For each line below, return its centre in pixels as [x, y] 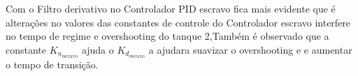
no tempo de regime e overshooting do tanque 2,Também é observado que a [167, 36]
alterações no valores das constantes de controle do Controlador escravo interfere [178, 22]
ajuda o [98, 49]
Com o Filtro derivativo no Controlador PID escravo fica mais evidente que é [171, 8]
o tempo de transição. [52, 64]
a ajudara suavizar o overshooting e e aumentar [250, 49]
